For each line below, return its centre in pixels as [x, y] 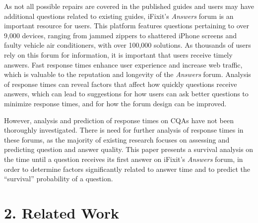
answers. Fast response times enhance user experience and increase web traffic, [123, 64]
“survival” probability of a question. [59, 179]
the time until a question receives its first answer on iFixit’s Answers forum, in [124, 159]
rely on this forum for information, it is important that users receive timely [118, 54]
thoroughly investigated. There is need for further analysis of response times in [124, 130]
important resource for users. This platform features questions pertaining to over [127, 26]
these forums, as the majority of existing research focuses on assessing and [117, 139]
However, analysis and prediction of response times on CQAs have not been [119, 120]
